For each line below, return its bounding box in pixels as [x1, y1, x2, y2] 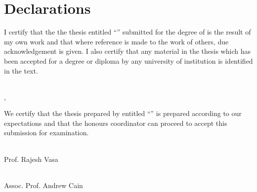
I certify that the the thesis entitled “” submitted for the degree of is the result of [4, 27, 251, 37]
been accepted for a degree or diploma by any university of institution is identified [4, 55, 253, 66]
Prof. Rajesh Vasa [4, 154, 58, 164]
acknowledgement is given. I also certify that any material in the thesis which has [4, 46, 251, 56]
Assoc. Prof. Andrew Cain [4, 180, 83, 190]
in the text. [4, 65, 38, 76]
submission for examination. [4, 127, 89, 138]
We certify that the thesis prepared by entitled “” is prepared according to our [4, 108, 242, 118]
